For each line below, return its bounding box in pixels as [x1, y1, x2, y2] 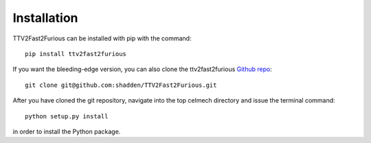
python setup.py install [25, 112, 109, 120]
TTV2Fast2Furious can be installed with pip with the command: [12, 34, 192, 42]
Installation [12, 10, 78, 25]
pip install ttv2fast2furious [25, 50, 127, 57]
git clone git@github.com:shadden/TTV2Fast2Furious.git [25, 81, 217, 89]
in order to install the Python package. [12, 127, 121, 135]
